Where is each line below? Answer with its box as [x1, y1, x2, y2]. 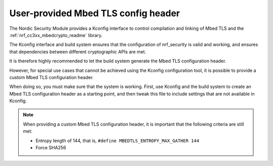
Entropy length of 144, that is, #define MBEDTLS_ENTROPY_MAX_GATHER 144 [35, 137, 200, 144]
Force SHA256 [35, 145, 66, 151]
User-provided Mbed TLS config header [9, 8, 180, 19]
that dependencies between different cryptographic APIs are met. [9, 49, 147, 55]
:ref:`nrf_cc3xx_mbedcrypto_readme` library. [9, 32, 103, 38]
